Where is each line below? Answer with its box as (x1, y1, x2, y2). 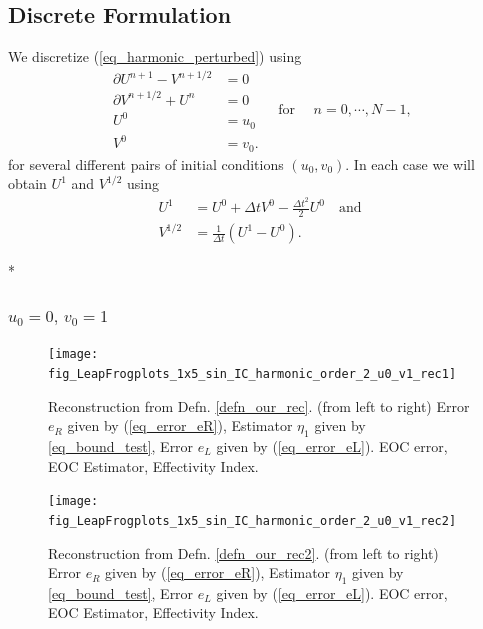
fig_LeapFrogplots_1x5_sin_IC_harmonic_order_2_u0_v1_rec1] (48, 366, 457, 381)
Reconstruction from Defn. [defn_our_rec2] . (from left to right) (48, 542, 439, 563)
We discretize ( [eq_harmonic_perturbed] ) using (8, 46, 302, 67)
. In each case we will (345, 153, 475, 174)
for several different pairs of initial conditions (8, 153, 284, 174)
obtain (8, 173, 47, 194)
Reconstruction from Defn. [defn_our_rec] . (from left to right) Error (48, 395, 470, 416)
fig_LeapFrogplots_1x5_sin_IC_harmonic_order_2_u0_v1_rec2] (48, 513, 457, 528)
